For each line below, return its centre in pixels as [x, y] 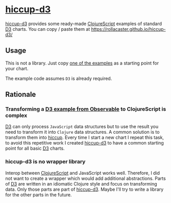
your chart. [17, 68]
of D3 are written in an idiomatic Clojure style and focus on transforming [81, 184]
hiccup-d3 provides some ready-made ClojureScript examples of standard [84, 24]
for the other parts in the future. [39, 195]
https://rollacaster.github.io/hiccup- [128, 29]
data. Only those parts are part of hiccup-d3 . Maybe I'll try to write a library [84, 189]
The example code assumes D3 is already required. [59, 78]
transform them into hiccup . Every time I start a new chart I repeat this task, [85, 137]
